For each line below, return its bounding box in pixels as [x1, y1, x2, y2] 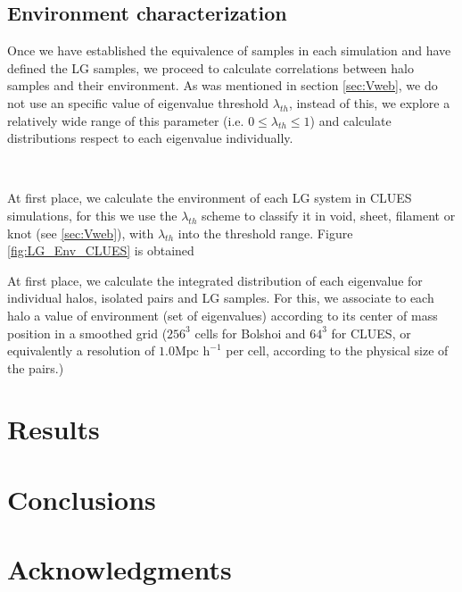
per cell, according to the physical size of [226, 341, 449, 360]
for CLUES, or [331, 323, 411, 342]
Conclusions [7, 480, 156, 517]
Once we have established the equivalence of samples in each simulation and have [7, 41, 451, 60]
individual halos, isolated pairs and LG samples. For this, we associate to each [7, 288, 434, 307]
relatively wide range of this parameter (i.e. [7, 111, 244, 129]
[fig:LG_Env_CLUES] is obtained [7, 241, 194, 260]
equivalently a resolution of [7, 341, 155, 360]
